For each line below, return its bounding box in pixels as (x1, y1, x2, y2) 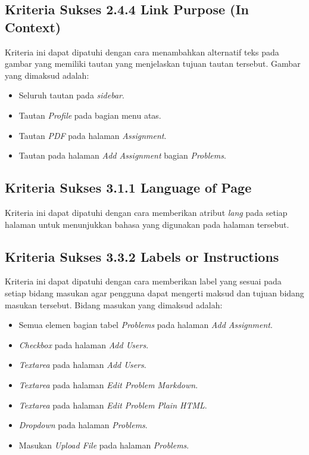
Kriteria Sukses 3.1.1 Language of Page (5, 178, 252, 197)
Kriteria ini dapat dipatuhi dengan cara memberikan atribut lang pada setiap (5, 206, 288, 218)
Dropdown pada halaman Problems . (18, 419, 148, 431)
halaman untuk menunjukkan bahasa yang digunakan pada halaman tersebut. (5, 218, 289, 230)
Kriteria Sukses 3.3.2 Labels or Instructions (5, 247, 279, 265)
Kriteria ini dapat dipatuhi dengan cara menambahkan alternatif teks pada (5, 45, 279, 58)
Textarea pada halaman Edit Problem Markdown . (18, 378, 198, 391)
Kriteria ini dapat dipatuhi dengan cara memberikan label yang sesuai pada (5, 275, 282, 287)
